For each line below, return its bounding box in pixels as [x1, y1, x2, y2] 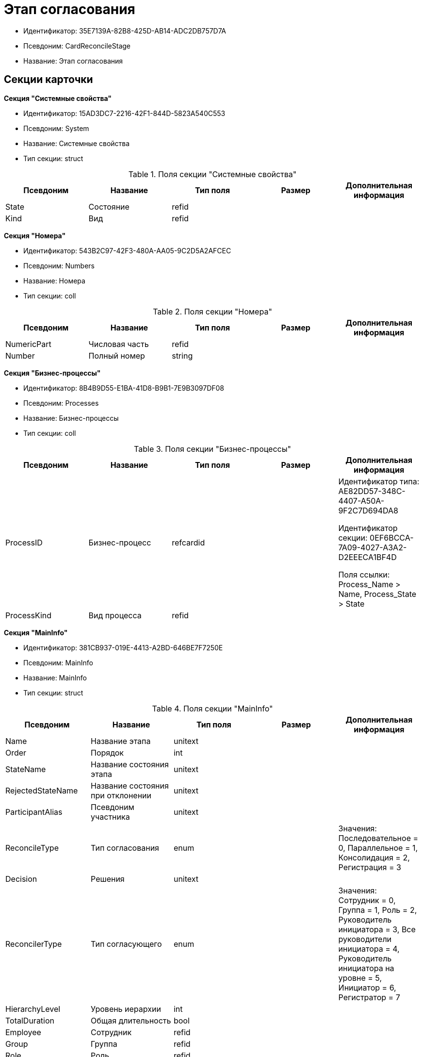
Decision [5, 874, 37, 884]
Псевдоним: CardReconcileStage [23, 41, 131, 50]
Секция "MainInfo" [4, 628, 68, 637]
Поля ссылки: [338, 569, 390, 579]
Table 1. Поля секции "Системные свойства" [128, 169, 297, 179]
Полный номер [88, 350, 145, 361]
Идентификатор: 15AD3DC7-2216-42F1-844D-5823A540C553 [23, 109, 226, 117]
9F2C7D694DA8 [338, 505, 398, 515]
